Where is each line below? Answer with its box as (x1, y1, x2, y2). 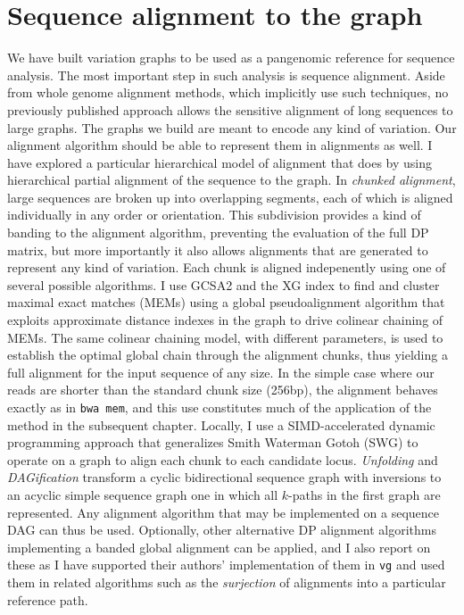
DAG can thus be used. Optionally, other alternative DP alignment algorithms (7, 520, 436, 539)
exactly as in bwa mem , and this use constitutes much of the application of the (7, 398, 432, 416)
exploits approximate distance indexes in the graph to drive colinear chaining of (7, 311, 443, 329)
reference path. (7, 590, 88, 609)
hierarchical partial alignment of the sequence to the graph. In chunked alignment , (7, 170, 456, 189)
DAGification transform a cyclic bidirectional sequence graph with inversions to (7, 468, 442, 486)
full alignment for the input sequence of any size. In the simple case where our (7, 362, 435, 381)
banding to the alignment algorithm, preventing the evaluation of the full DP (7, 223, 429, 242)
